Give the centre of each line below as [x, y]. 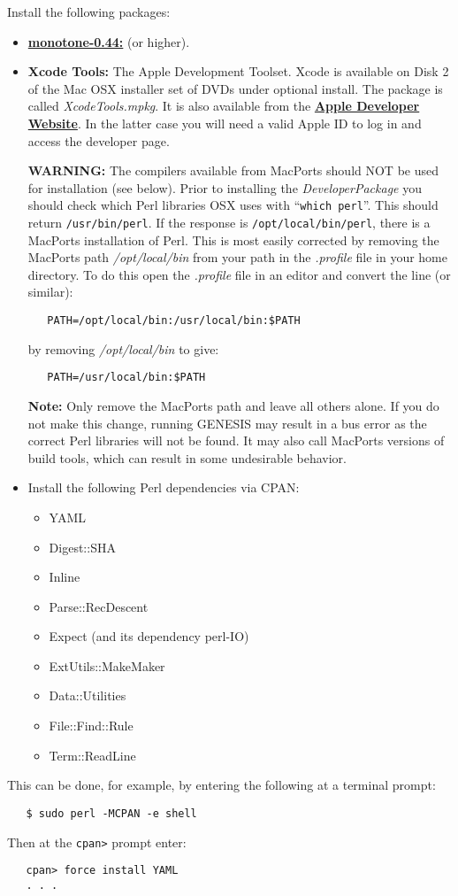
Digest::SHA [82, 547]
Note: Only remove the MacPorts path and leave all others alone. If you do [233, 405]
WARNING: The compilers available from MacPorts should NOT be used [233, 170]
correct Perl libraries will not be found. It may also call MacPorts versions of [236, 440]
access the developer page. [99, 140]
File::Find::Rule [91, 726]
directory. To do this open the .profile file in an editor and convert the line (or [239, 274]
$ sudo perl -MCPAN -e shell [111, 813]
